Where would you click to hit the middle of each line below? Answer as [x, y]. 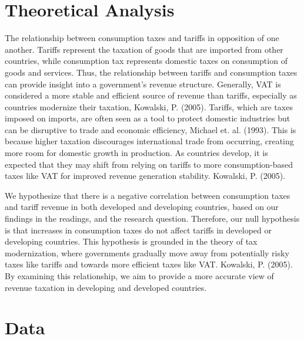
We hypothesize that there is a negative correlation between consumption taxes [148, 195]
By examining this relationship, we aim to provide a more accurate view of [139, 276]
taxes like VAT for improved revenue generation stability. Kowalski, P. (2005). [145, 176]
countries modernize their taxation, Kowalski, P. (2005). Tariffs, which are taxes [149, 106]
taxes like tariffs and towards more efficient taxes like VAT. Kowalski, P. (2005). [149, 264]
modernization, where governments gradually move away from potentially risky [147, 252]
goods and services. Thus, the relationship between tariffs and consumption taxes [151, 72]
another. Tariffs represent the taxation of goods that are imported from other [144, 49]
